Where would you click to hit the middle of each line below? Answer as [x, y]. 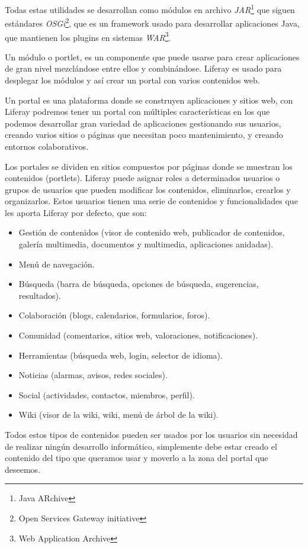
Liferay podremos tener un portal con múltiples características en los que [137, 112]
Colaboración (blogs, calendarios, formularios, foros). [114, 315]
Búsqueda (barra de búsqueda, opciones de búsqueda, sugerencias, [139, 284]
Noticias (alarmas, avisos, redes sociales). [93, 375]
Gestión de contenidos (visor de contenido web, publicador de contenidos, [152, 232]
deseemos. [23, 469]
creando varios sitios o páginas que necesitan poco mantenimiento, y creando [144, 135]
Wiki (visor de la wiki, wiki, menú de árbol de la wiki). [118, 415]
